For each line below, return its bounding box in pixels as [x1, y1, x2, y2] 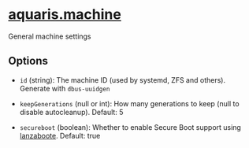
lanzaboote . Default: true [19, 131, 101, 140]
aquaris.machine [8, 6, 122, 24]
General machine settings [8, 31, 92, 41]
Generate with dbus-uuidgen [19, 83, 110, 93]
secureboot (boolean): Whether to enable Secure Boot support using [19, 122, 242, 131]
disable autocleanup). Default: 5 [19, 107, 124, 117]
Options [8, 54, 49, 68]
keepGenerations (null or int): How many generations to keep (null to [19, 98, 240, 108]
